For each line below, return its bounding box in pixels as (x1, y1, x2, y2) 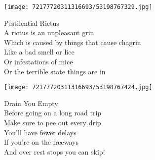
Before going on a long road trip (4, 107, 102, 118)
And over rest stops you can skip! (4, 146, 105, 157)
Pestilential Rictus (4, 17, 59, 28)
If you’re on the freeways (4, 137, 79, 147)
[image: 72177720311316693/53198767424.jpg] (4, 84, 153, 91)
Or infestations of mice (4, 56, 73, 67)
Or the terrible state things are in (4, 66, 106, 76)
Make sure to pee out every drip (4, 117, 101, 128)
